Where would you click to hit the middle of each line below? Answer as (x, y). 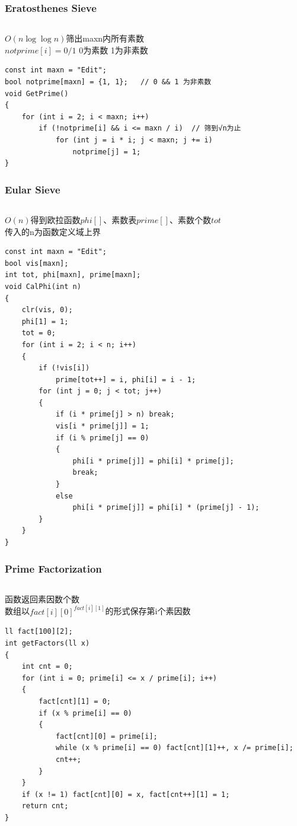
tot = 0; (39, 333)
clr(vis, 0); (47, 310)
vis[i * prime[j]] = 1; (102, 426)
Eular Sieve (33, 189)
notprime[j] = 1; (107, 152)
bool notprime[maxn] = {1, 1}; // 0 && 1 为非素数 (108, 82)
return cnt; (45, 806)
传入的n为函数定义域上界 (53, 231)
